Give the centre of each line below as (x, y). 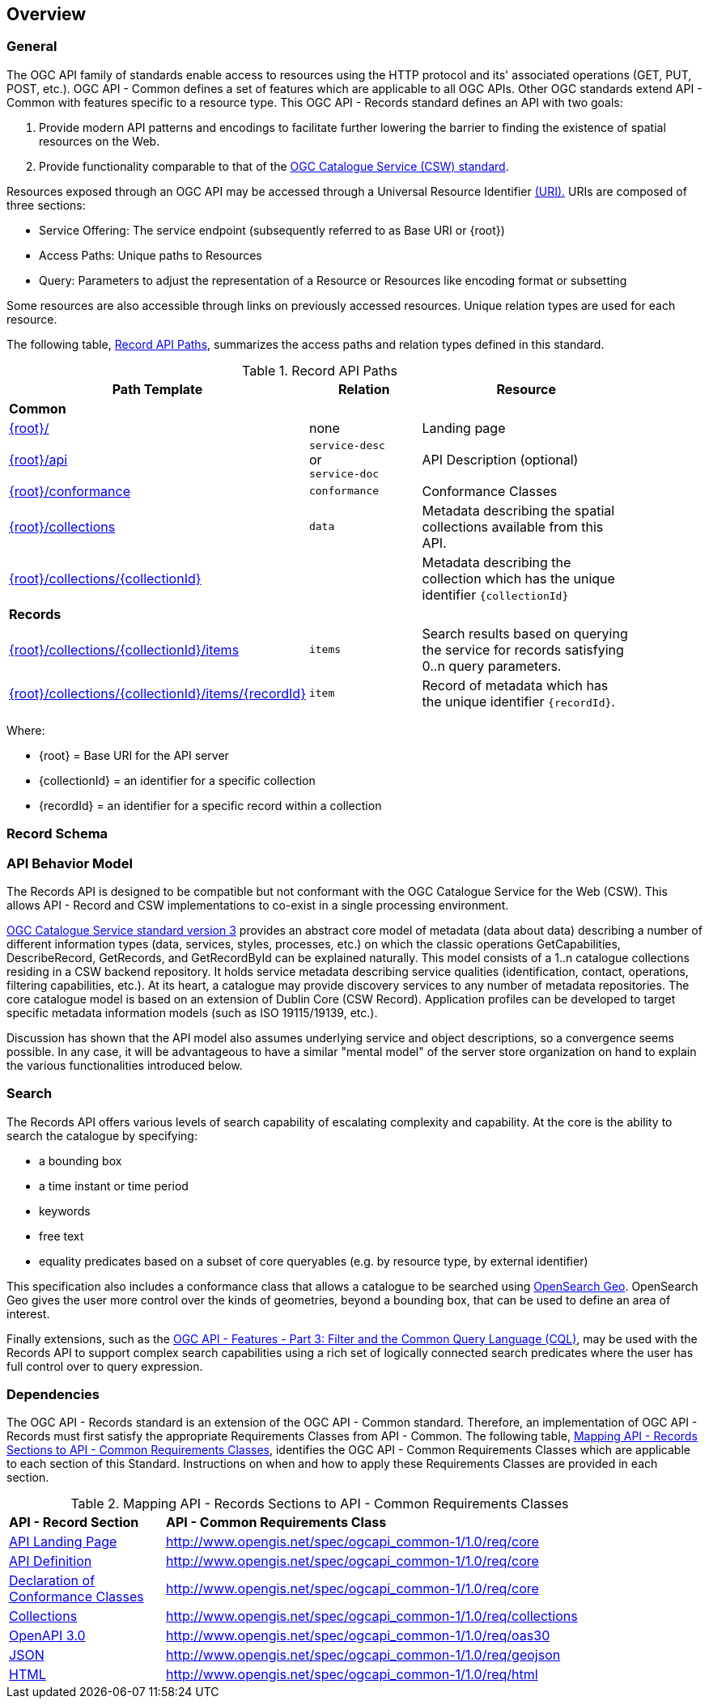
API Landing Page (63, 1542)
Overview (47, 14)
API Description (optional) (500, 459)
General (32, 47)
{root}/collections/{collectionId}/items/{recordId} (157, 693)
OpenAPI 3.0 (47, 1636)
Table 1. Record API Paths (320, 370)
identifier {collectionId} (495, 594)
